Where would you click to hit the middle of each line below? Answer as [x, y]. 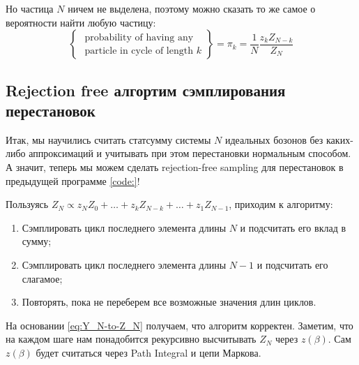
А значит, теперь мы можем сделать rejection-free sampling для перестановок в [175, 166]
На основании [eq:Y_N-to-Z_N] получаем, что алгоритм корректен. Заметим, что [179, 325]
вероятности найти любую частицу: [81, 22]
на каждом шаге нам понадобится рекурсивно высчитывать [131, 339]
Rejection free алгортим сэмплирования [146, 90]
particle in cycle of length [139, 51]
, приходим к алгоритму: [281, 204]
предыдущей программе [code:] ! [73, 180]
